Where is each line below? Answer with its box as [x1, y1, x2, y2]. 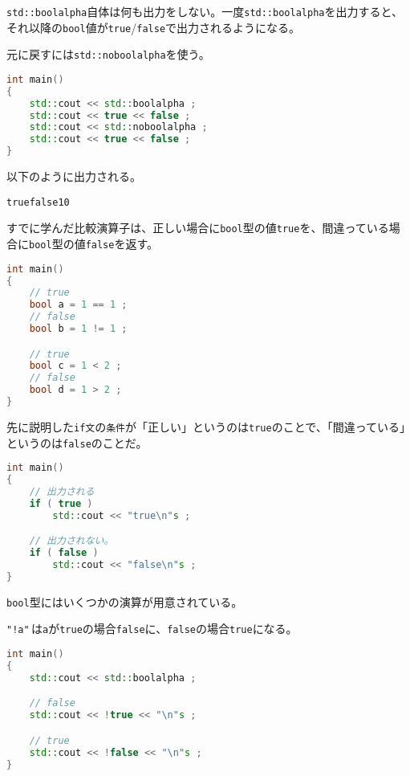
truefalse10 [6, 196, 70, 208]
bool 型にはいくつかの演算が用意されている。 [6, 593, 243, 610]
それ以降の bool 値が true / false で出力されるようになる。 [6, 18, 301, 35]
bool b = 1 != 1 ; [29, 323, 128, 335]
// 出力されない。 [29, 535, 114, 547]
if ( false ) [29, 547, 99, 559]
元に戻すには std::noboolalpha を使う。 [6, 46, 210, 63]
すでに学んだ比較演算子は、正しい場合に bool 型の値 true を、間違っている [6, 219, 389, 236]
